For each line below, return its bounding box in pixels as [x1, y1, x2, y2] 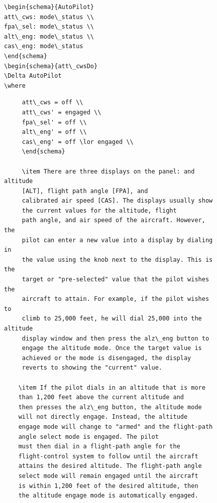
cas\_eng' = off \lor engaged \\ [22, 138, 134, 145]
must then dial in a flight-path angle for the [18, 443, 180, 450]
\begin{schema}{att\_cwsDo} [4, 62, 98, 70]
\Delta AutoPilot [4, 72, 62, 80]
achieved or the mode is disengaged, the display [22, 354, 191, 362]
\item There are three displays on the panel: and [22, 167, 195, 175]
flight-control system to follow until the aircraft [18, 452, 198, 460]
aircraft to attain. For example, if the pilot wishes [22, 295, 209, 303]
